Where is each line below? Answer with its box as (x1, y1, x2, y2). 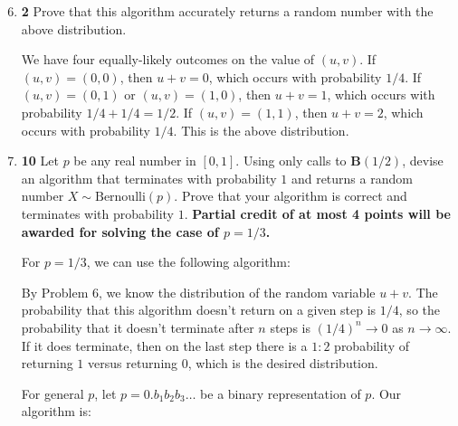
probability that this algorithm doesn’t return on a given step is (21, 300, 377, 319)
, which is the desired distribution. (187, 354, 378, 373)
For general (21, 383, 84, 402)
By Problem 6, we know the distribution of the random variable (21, 282, 376, 301)
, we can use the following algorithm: (86, 252, 291, 271)
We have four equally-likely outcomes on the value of (21, 50, 315, 69)
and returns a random (291, 168, 413, 187)
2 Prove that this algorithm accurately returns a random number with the (21, 2, 434, 20)
